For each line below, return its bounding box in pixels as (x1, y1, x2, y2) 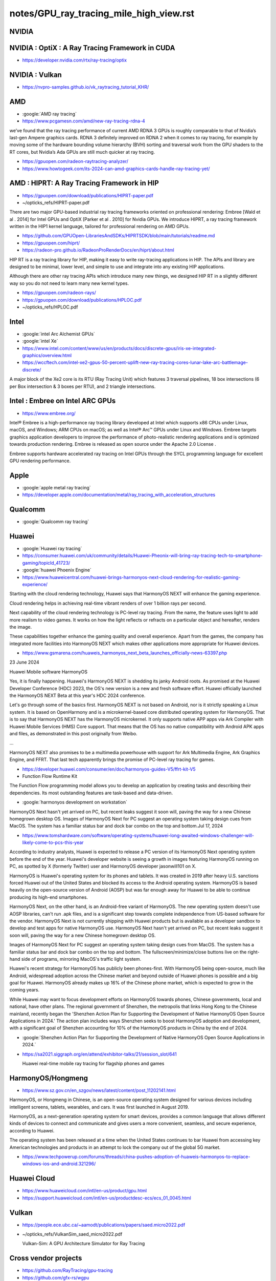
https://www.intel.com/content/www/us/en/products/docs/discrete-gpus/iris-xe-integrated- (22, 345, 217, 351)
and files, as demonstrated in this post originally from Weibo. (9, 730, 137, 736)
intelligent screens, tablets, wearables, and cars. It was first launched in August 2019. (9, 1104, 189, 1110)
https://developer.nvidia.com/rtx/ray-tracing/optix (22, 57, 127, 64)
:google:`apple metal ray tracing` (22, 484, 91, 490)
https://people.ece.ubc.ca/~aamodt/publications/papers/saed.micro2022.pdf (22, 1222, 186, 1228)
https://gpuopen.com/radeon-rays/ (22, 290, 97, 296)
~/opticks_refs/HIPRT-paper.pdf (22, 199, 90, 205)
